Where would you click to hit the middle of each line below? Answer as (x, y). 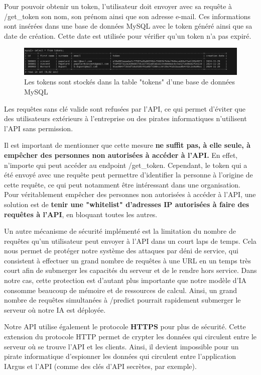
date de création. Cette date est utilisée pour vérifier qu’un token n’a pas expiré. (128, 35)
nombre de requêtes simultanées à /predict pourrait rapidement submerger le (122, 300)
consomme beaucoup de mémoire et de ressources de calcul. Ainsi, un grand (121, 290)
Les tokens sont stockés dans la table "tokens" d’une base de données (130, 82)
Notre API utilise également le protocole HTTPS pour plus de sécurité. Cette (125, 326)
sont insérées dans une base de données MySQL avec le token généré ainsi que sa (128, 26)
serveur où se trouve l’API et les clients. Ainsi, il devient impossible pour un (121, 346)
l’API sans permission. (39, 128)
